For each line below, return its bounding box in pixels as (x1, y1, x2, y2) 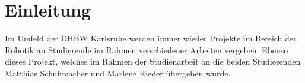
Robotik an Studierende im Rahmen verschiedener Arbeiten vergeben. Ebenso (5, 43, 288, 56)
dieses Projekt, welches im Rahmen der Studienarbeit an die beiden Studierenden (5, 55, 301, 68)
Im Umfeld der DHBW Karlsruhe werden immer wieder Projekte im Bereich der (5, 32, 297, 44)
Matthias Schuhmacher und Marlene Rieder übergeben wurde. (5, 66, 231, 79)
